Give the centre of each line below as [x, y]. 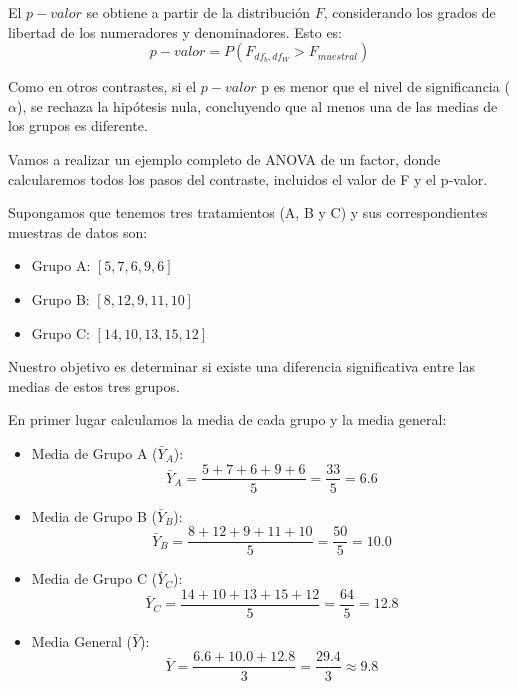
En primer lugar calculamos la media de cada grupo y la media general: [227, 419]
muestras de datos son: [78, 231]
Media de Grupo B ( [94, 515]
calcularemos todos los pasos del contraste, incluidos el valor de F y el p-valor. [248, 178]
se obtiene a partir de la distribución [198, 12]
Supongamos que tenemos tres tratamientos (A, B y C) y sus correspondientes [248, 212]
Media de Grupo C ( [94, 578]
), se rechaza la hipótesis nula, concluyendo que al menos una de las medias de [257, 105]
